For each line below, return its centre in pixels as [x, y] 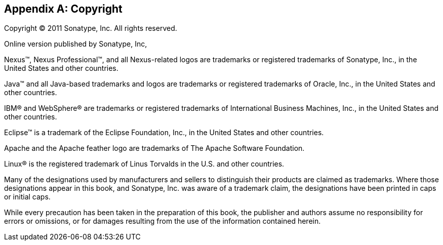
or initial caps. [27, 197]
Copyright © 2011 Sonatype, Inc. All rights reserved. [91, 28]
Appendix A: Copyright [63, 9]
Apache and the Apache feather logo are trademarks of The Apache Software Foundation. [154, 148]
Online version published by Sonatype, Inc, [76, 44]
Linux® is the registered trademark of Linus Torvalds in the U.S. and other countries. [144, 164]
